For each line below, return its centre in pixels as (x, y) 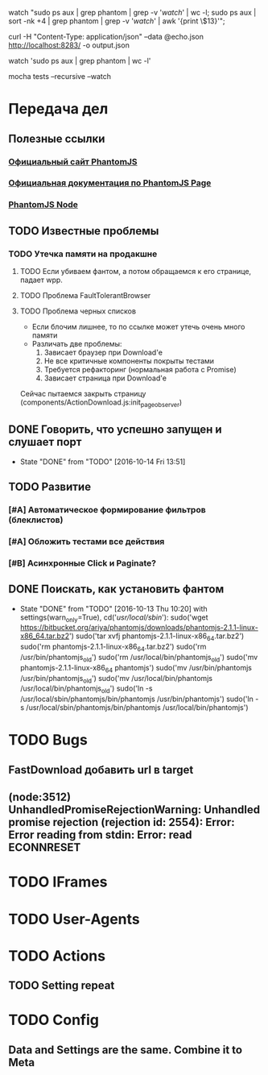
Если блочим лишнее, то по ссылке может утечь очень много (138, 327)
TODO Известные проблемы (84, 231)
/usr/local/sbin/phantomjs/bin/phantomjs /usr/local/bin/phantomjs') (137, 708)
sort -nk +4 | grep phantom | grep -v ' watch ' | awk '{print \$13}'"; (117, 21)
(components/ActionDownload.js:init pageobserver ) (101, 403)
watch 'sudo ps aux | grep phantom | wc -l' (80, 61)
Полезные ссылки (57, 138)
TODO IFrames (58, 882)
